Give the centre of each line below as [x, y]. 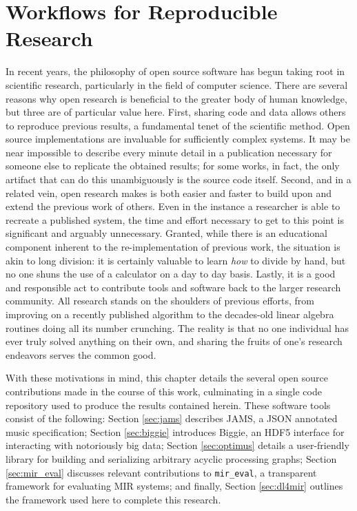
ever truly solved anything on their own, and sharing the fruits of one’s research [174, 341]
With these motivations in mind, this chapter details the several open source [167, 378]
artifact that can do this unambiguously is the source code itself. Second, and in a [178, 179]
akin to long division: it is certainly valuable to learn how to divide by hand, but [176, 260]
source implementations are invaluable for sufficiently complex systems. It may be [178, 139]
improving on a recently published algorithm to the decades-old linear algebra [170, 314]
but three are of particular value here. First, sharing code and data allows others [176, 112]
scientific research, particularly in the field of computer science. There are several [177, 84]
